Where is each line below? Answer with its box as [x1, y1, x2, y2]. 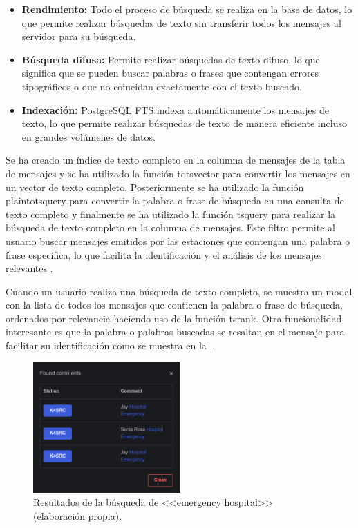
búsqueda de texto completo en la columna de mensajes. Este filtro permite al [6, 220, 335, 235]
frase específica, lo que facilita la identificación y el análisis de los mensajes [6, 247, 322, 262]
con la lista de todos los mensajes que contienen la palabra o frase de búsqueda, [6, 297, 343, 312]
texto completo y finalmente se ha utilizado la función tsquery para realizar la [6, 206, 336, 221]
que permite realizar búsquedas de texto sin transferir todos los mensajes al [21, 15, 341, 30]
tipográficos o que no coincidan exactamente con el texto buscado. [21, 79, 302, 93]
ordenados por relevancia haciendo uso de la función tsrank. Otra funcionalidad [6, 311, 342, 325]
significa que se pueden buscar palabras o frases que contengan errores [21, 66, 319, 80]
